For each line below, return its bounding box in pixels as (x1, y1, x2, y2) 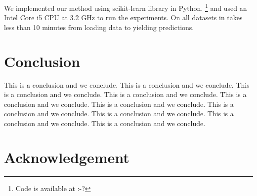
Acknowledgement (4, 147, 129, 167)
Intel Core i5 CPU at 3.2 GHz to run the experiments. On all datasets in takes (4, 12, 243, 23)
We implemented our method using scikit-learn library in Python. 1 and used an (4, 1, 247, 13)
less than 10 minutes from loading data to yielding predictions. (4, 22, 194, 32)
